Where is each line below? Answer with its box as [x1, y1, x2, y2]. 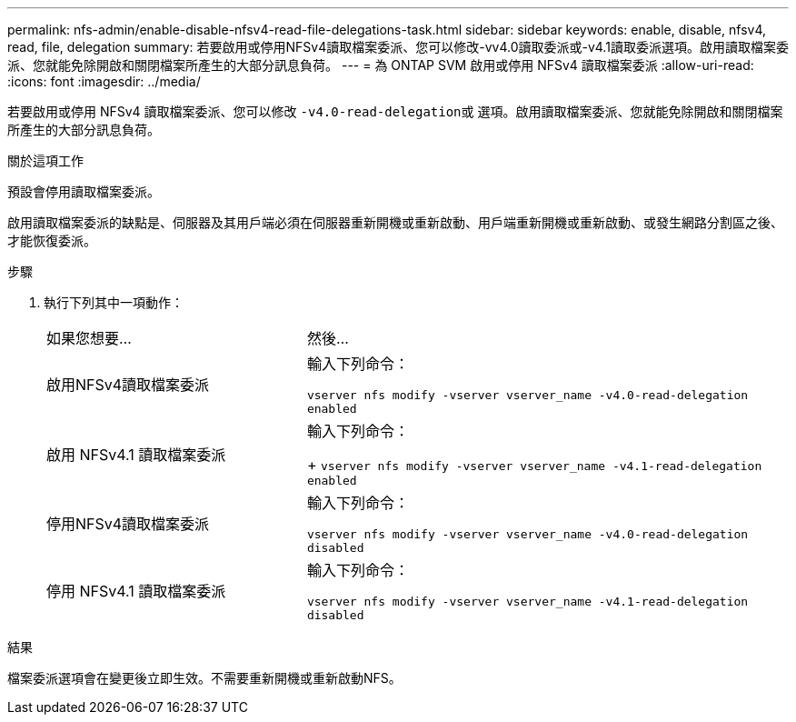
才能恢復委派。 [7, 233, 96, 248]
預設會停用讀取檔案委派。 [7, 184, 160, 199]
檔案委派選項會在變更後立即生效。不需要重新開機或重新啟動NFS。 [7, 670, 402, 686]
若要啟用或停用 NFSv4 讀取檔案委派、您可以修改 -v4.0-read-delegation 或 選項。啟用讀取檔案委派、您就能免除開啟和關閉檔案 [7, 104, 783, 119]
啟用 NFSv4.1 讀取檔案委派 [46, 445, 226, 464]
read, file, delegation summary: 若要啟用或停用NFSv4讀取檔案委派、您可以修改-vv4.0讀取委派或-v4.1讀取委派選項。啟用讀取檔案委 [7, 39, 789, 55]
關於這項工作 [7, 153, 84, 168]
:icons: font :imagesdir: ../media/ [7, 74, 201, 89]
